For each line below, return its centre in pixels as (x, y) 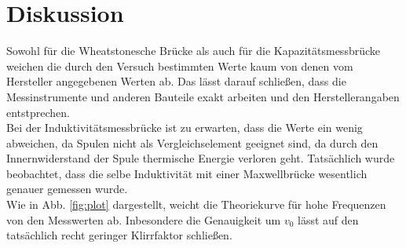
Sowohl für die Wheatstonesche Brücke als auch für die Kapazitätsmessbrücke (193, 51)
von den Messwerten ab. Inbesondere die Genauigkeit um (144, 219)
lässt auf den (328, 219)
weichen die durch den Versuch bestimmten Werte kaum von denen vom (180, 66)
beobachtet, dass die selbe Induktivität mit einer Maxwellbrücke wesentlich (187, 173)
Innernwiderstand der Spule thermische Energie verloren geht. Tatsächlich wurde (201, 158)
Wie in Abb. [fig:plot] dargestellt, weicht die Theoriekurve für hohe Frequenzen (196, 204)
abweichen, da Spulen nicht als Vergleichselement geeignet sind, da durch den (192, 142)
